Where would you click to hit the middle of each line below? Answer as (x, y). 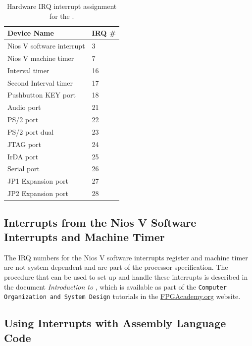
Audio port (24, 107)
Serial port (24, 169)
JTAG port (25, 144)
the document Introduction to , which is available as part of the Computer (115, 286)
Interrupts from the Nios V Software (100, 222)
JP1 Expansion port (38, 181)
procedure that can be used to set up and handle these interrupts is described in (126, 277)
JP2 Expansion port (38, 193)
